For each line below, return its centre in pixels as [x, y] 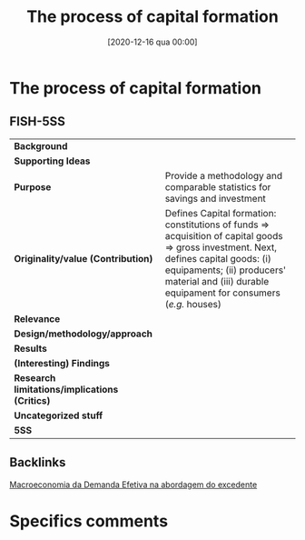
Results [31, 348]
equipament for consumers [223, 293]
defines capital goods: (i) [218, 258]
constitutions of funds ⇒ [217, 225]
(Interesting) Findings [62, 363]
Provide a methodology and [224, 175]
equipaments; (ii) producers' [226, 270]
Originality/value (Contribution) [84, 258]
